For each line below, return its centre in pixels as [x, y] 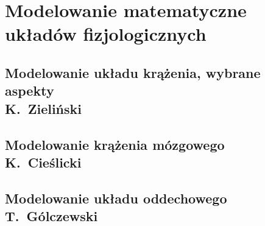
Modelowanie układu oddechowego [116, 198]
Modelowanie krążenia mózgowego [115, 144]
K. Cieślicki [43, 162]
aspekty [30, 90]
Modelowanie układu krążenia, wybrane [133, 72]
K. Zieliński [44, 108]
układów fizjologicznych [106, 34]
